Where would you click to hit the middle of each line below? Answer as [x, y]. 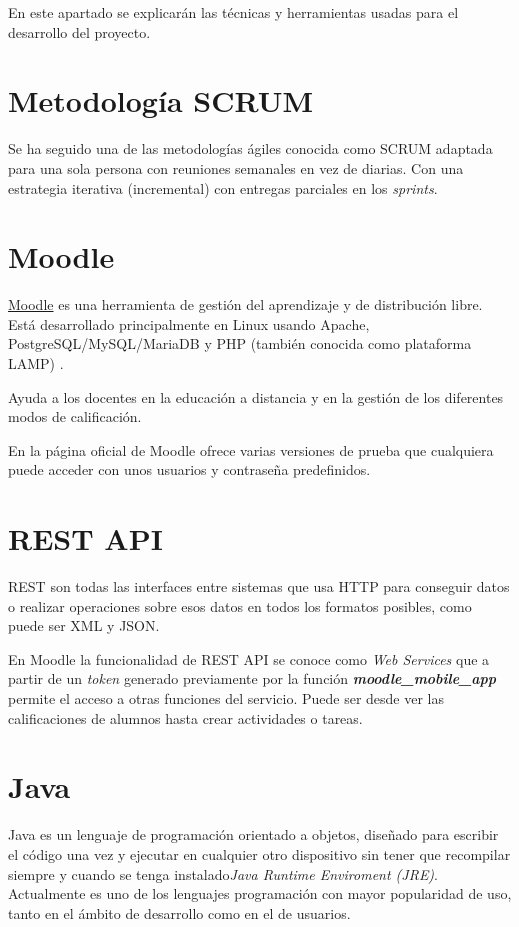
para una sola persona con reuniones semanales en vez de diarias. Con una [236, 167]
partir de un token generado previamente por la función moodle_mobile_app [252, 678]
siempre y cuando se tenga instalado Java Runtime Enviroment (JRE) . [223, 873]
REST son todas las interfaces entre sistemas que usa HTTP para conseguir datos [259, 586]
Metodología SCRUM [161, 100]
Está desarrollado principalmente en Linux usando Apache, [189, 323]
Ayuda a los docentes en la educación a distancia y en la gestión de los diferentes [256, 396]
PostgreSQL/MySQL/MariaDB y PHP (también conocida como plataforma [240, 343]
